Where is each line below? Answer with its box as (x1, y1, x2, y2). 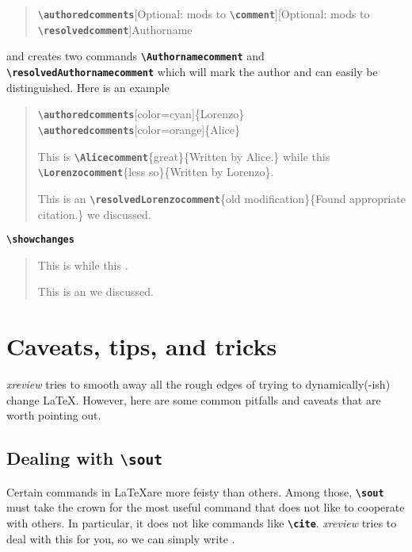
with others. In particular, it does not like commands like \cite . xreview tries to (6, 514, 397, 531)
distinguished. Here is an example (6, 79, 170, 95)
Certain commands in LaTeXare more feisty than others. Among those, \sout (6, 483, 384, 500)
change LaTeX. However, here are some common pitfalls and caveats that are (6, 391, 381, 408)
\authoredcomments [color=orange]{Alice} (37, 121, 240, 137)
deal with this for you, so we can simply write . (6, 530, 235, 546)
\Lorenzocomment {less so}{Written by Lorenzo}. (37, 163, 274, 180)
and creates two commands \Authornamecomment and (6, 48, 265, 64)
